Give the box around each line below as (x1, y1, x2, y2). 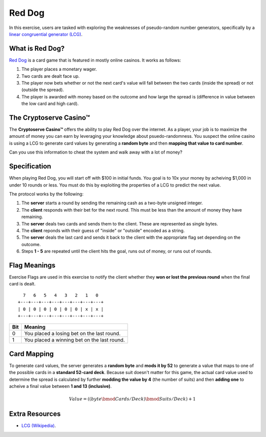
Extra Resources (9, 410, 61, 418)
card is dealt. (9, 281, 36, 287)
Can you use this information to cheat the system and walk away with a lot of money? (9, 149, 182, 155)
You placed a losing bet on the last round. (24, 330, 121, 337)
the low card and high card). (21, 101, 79, 107)
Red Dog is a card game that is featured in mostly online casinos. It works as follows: (9, 57, 181, 63)
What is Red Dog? (9, 44, 65, 53)
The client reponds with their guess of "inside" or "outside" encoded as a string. (21, 227, 185, 233)
